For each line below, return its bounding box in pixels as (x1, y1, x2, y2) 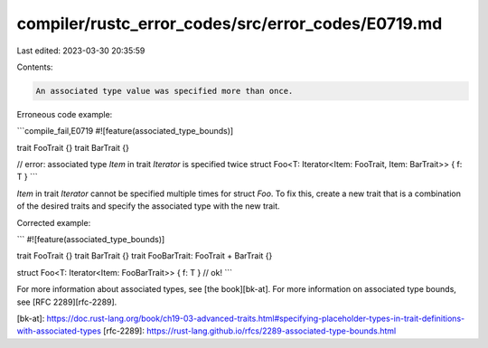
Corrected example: (16, 217, 91, 228)
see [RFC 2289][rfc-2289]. (16, 296, 117, 307)
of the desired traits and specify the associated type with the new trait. (16, 201, 280, 212)
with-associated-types (16, 325, 101, 336)
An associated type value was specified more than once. (35, 86, 294, 96)
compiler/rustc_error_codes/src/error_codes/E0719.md (16, 14, 443, 33)
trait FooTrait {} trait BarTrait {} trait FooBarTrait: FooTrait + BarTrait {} (16, 250, 273, 261)
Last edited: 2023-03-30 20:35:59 (16, 45, 145, 56)
